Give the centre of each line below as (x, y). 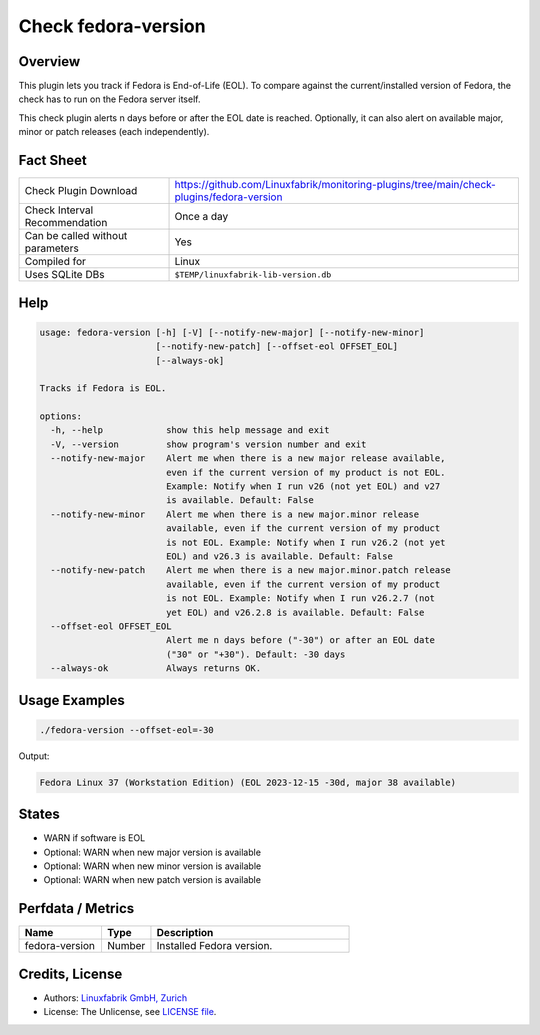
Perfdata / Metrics (76, 908)
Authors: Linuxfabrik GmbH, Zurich (115, 997)
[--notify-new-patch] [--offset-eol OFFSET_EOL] (277, 346)
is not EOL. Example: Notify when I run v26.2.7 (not (300, 598)
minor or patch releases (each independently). (114, 132)
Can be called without (76, 236)
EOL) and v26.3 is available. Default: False (279, 556)
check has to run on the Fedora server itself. (109, 99)
